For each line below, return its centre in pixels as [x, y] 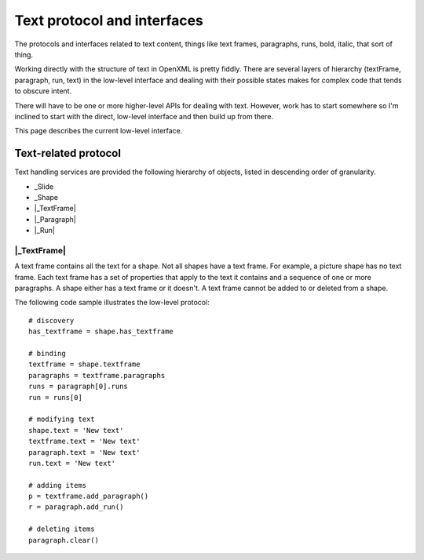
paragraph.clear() [64, 540]
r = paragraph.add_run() [76, 507]
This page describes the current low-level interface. [99, 131]
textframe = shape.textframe [84, 364]
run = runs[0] [55, 397]
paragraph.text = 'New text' [84, 452]
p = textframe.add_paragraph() [89, 496]
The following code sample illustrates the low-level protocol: [112, 303]
